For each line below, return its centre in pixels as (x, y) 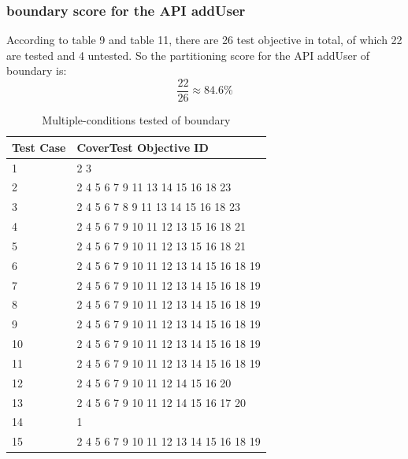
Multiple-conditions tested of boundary (136, 120)
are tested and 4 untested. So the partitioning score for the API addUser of (188, 55)
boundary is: (37, 70)
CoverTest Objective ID (143, 147)
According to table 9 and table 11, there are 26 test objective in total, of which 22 (204, 40)
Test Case (39, 147)
